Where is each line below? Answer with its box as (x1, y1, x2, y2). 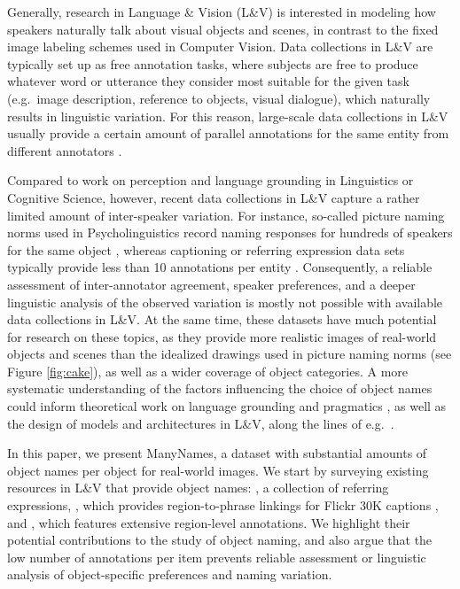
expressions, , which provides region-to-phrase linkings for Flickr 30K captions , (7, 496, 439, 515)
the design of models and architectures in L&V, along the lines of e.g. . (7, 414, 394, 432)
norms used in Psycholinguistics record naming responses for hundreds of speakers (7, 223, 453, 242)
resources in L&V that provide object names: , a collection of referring (7, 478, 389, 497)
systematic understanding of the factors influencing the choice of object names (7, 379, 433, 398)
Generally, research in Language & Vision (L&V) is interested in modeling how (7, 3, 436, 20)
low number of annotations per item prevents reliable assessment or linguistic (7, 547, 426, 566)
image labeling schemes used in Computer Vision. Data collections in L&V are (7, 37, 433, 56)
